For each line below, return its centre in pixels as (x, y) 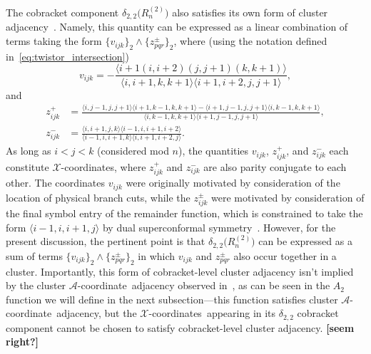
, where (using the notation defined (250, 41)
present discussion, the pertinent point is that (106, 241)
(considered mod (133, 151)
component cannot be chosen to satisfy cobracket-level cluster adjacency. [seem (180, 327)
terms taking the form (54, 41)
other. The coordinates (55, 183)
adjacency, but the (97, 313)
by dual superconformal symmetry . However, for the (219, 227)
